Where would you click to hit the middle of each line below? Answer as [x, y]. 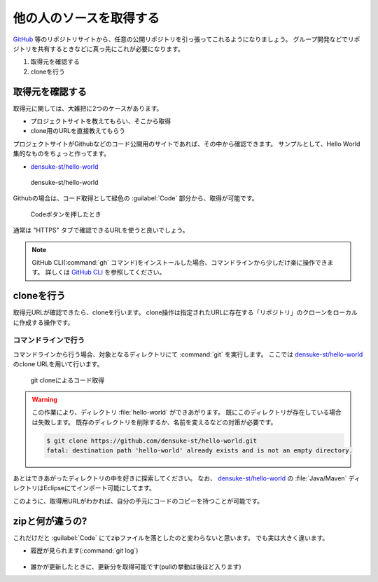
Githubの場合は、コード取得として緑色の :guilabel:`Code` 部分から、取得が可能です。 [135, 198]
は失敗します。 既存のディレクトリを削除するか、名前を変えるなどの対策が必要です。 [154, 422]
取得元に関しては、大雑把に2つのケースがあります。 [88, 108]
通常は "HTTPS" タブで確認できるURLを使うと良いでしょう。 [101, 230]
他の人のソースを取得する [86, 18]
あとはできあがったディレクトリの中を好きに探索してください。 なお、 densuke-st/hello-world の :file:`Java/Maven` [180, 478]
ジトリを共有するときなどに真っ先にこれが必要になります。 [99, 48]
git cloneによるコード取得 [68, 380]
